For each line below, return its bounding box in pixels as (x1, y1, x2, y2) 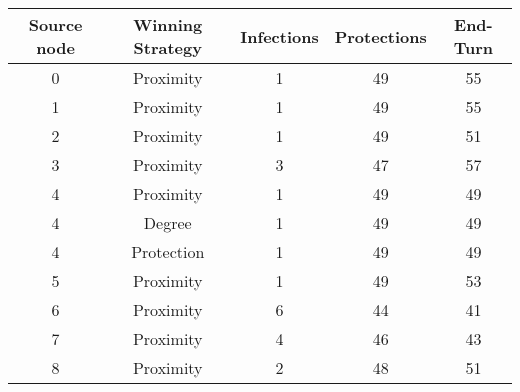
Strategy (133, 36, 202, 59)
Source (28, 13, 83, 36)
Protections (334, 24, 427, 48)
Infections (240, 24, 319, 48)
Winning (133, 13, 203, 36)
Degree (143, 211, 192, 234)
